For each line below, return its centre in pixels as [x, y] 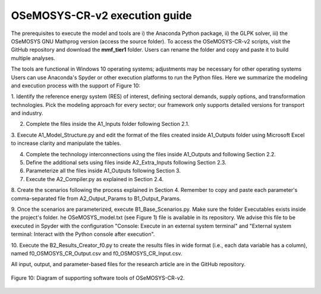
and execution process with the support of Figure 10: [76, 86]
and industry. [27, 113]
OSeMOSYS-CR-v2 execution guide [102, 15]
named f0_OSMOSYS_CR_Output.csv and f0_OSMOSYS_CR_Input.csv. [97, 253]
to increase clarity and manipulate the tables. [66, 143]
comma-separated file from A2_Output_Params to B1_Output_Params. [96, 198]
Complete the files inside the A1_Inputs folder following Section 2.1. [108, 124]
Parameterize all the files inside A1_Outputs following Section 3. [103, 171]
